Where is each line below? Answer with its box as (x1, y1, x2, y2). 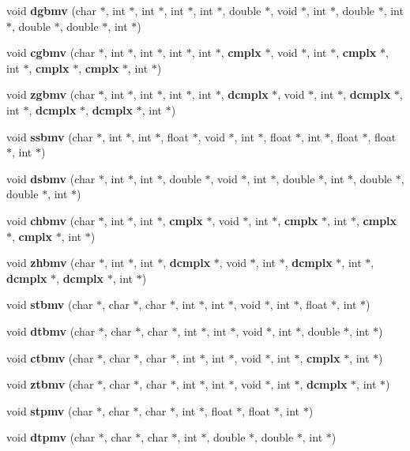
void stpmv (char (6, 402, 93, 419)
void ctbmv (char (6, 349, 94, 366)
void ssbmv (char (6, 128, 93, 145)
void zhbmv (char (6, 254, 96, 271)
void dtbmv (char (6, 322, 96, 339)
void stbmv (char (6, 296, 93, 313)
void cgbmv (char (6, 44, 96, 61)
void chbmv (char (6, 212, 96, 228)
